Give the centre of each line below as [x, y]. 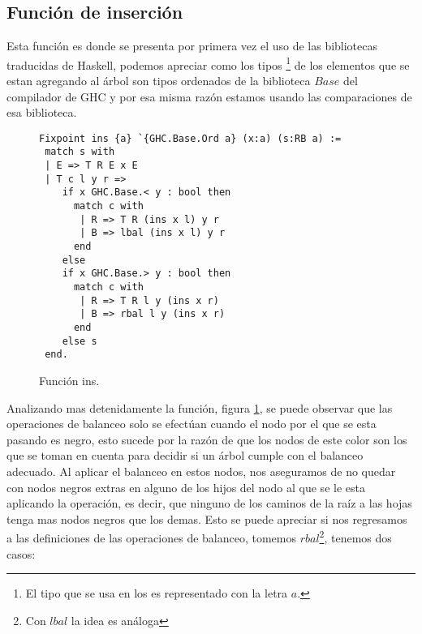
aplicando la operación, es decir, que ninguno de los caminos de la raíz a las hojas [209, 503]
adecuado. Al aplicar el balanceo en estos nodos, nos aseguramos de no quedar [201, 471]
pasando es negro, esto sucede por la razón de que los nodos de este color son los [207, 439]
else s [80, 341]
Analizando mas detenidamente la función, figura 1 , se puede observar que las [200, 407]
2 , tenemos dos [355, 536]
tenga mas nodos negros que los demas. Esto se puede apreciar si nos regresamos [207, 518]
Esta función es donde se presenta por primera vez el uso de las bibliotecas [192, 46]
